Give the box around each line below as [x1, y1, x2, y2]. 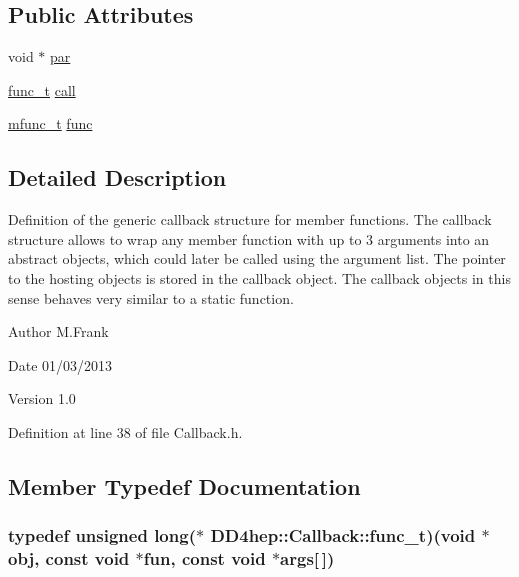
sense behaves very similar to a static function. [8, 287, 294, 308]
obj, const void [8, 546, 130, 571]
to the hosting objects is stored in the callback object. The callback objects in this [8, 267, 511, 288]
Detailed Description [8, 162, 227, 193]
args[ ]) [280, 546, 335, 571]
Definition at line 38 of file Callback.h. [8, 421, 243, 442]
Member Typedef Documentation [8, 470, 361, 501]
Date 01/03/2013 [8, 354, 113, 375]
